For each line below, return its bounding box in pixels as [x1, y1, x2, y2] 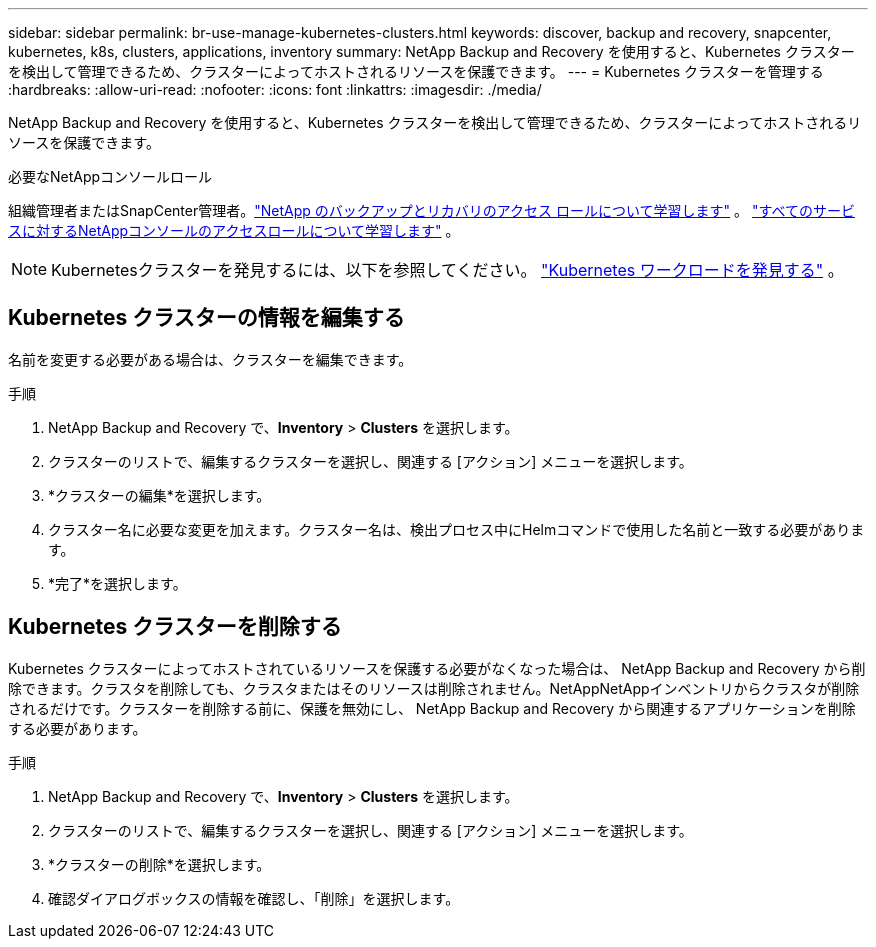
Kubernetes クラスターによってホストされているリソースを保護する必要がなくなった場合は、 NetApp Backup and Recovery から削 [8, 659, 866, 677]
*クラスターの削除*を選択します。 [48, 855, 271, 873]
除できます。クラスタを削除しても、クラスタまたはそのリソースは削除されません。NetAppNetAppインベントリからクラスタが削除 [8, 679, 860, 697]
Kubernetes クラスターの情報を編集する [8, 305, 405, 331]
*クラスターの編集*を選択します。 [48, 486, 271, 504]
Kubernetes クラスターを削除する [8, 614, 342, 640]
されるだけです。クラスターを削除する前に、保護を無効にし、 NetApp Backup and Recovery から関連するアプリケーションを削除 [8, 699, 856, 717]
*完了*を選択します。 [48, 574, 187, 592]
